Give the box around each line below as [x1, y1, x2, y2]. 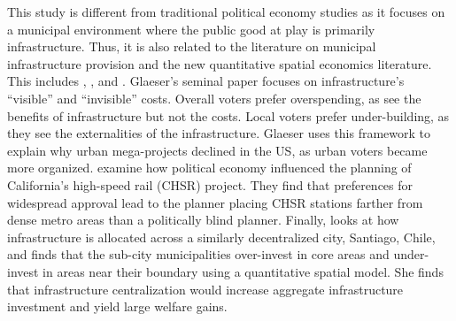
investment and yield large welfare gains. [7, 297, 228, 316]
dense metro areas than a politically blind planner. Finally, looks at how [7, 210, 399, 229]
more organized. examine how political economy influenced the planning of [7, 158, 412, 177]
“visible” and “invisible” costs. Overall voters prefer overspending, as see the [7, 88, 421, 107]
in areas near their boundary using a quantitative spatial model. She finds [43, 262, 444, 280]
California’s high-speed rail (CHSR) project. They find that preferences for [7, 175, 413, 194]
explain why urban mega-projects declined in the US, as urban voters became [7, 141, 428, 159]
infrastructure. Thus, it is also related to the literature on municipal [7, 37, 376, 56]
